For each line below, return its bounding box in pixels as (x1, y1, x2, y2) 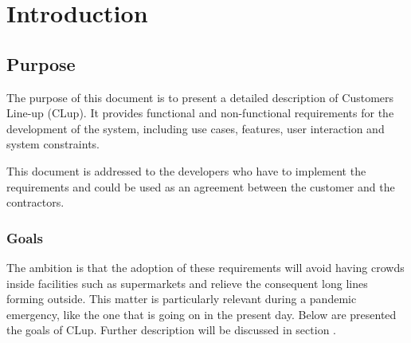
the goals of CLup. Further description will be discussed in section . (6, 321, 336, 338)
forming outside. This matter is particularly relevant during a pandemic (6, 290, 357, 307)
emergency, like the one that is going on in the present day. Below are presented (6, 306, 397, 322)
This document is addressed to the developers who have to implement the (6, 162, 366, 179)
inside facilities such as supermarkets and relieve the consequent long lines (6, 274, 368, 291)
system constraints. (6, 136, 100, 152)
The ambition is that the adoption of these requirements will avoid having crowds (6, 258, 405, 275)
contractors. (6, 194, 65, 211)
